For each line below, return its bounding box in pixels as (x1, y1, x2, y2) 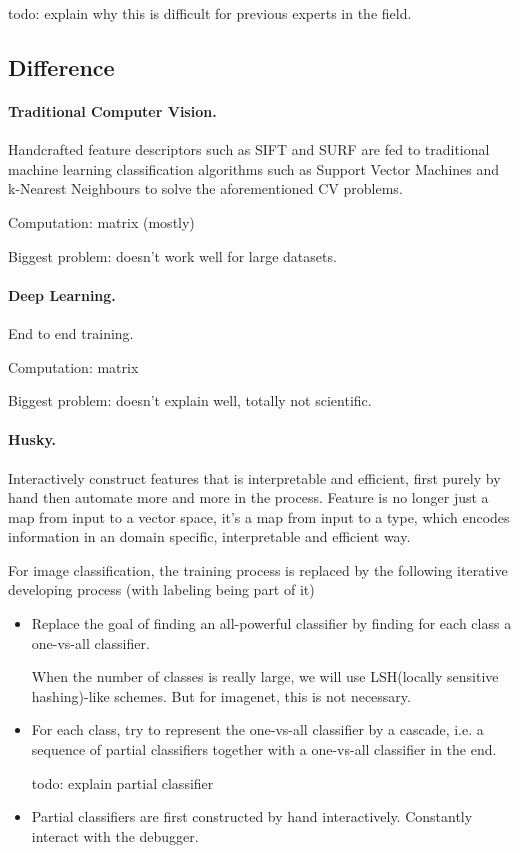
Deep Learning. (8, 284, 116, 305)
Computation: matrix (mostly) (8, 211, 195, 232)
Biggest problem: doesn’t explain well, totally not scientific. (8, 390, 372, 411)
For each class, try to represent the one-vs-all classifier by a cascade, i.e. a (31, 719, 484, 740)
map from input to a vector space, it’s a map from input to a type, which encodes (8, 506, 510, 527)
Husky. (8, 429, 57, 450)
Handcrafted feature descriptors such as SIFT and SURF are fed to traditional (8, 139, 490, 160)
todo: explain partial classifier (31, 772, 214, 793)
